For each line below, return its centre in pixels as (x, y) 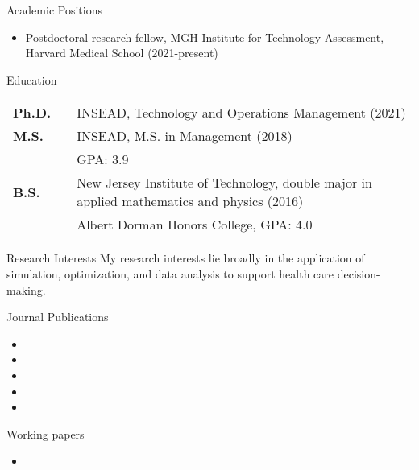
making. (26, 289)
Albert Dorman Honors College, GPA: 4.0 (195, 225)
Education (32, 79)
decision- (359, 273)
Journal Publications (58, 317)
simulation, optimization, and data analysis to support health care (170, 273)
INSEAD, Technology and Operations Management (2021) (241, 113)
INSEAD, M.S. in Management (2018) (185, 136)
